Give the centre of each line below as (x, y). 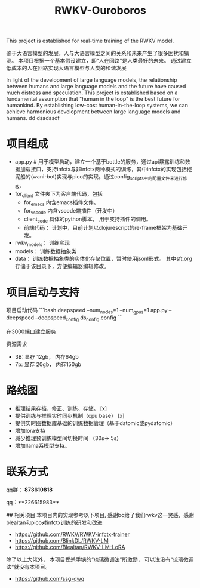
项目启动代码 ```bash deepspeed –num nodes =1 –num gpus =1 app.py (87, 311)
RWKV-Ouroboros (100, 10)
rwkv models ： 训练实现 (42, 243)
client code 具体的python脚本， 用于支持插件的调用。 (87, 220)
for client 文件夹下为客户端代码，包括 (59, 194)
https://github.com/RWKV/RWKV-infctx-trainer (72, 534)
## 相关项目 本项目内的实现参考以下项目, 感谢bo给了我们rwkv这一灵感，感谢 (100, 515)
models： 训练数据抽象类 (45, 251)
